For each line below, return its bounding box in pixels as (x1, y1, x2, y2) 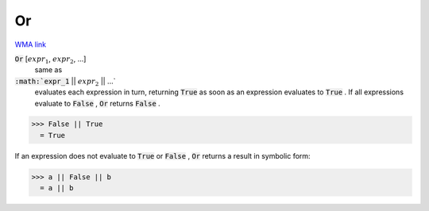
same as (34, 65, 63, 75)
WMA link (14, 40, 47, 49)
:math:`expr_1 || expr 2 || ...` (14, 76, 116, 87)
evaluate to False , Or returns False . (34, 98, 160, 108)
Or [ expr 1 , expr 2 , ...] (14, 54, 87, 65)
